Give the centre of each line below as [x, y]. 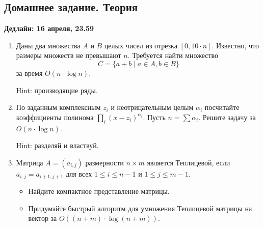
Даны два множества [48, 45]
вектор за [43, 218]
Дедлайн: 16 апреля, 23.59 [49, 28]
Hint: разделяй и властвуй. [57, 145]
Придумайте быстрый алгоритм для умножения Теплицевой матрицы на [140, 208]
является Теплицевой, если [189, 162]
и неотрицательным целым [152, 107]
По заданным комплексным [58, 107]
